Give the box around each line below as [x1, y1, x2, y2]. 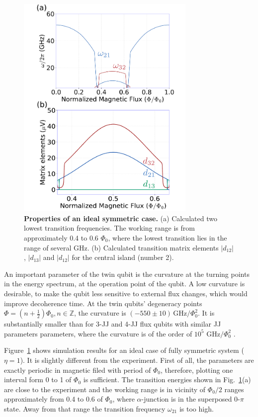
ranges [224, 384, 244, 394]
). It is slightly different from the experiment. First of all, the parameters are [20, 354, 254, 365]
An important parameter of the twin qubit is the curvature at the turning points [4, 268, 250, 279]
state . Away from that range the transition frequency [4, 403, 166, 414]
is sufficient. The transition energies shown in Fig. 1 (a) [83, 374, 251, 385]
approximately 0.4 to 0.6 [24, 232, 98, 243]
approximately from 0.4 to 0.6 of [4, 394, 103, 404]
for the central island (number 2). [72, 252, 174, 262]
